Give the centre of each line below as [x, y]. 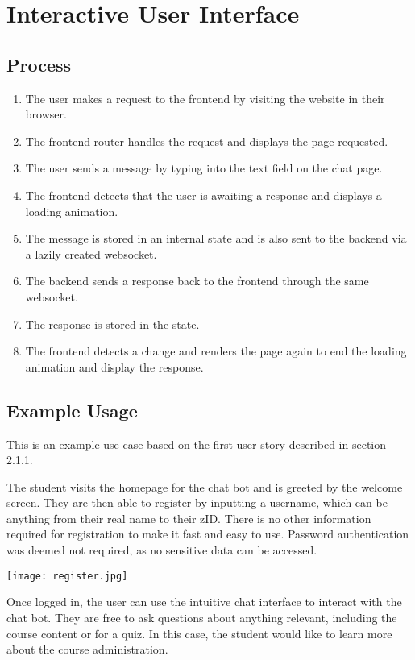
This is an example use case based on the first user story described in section [197, 444]
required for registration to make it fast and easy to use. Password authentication [208, 534]
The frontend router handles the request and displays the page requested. [207, 141]
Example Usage [72, 410]
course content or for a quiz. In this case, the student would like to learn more [199, 633]
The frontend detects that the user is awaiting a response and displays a [203, 195]
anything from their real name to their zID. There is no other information [189, 518]
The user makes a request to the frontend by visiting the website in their [205, 98]
